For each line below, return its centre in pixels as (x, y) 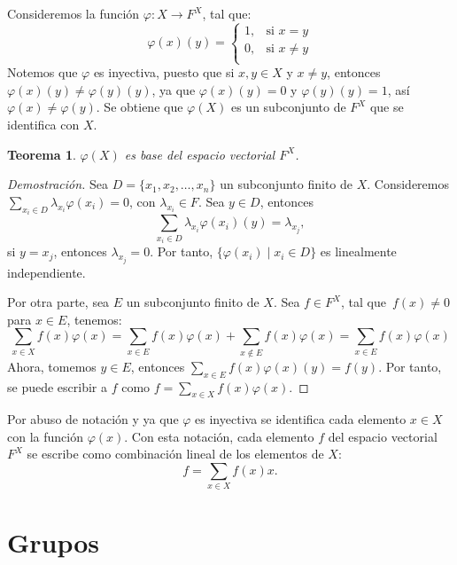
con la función (45, 436)
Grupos (54, 541)
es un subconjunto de (288, 107)
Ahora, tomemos (52, 366)
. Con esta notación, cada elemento (219, 436)
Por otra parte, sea (58, 302)
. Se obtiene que (139, 107)
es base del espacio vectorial (200, 154)
